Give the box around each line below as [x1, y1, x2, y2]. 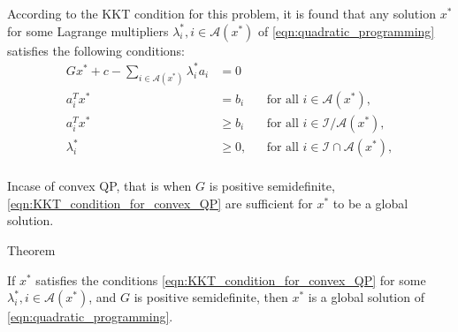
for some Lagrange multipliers [7, 21, 169, 40]
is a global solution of [308, 288, 424, 306]
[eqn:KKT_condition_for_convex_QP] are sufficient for [7, 193, 313, 212]
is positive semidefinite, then [134, 288, 288, 306]
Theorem [7, 240, 56, 259]
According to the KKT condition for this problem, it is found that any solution [7, 4, 436, 22]
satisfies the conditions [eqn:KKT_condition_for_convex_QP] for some [35, 270, 426, 289]
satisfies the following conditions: [7, 41, 185, 59]
